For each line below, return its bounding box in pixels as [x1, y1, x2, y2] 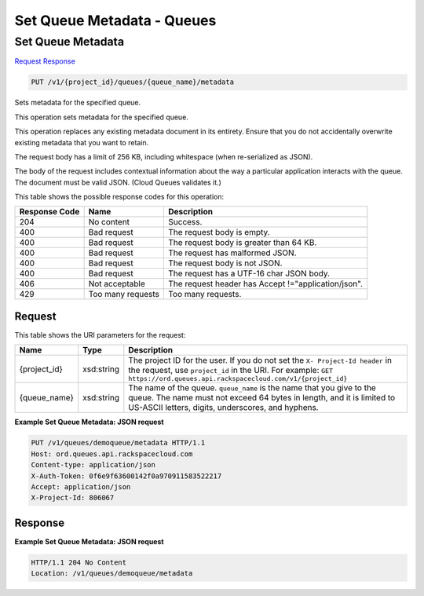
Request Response [14, 57, 76, 66]
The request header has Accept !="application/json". [168, 279, 363, 290]
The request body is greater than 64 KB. [168, 237, 317, 248]
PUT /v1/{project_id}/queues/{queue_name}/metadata [31, 78, 235, 86]
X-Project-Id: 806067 [31, 493, 115, 503]
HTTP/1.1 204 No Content [31, 558, 127, 567]
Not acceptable [88, 279, 145, 290]
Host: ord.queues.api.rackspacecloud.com [31, 449, 193, 459]
